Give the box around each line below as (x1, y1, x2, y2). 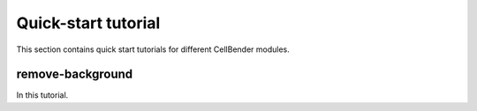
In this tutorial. (16, 90, 69, 100)
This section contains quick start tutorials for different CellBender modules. (16, 44, 291, 55)
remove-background (16, 67, 133, 82)
